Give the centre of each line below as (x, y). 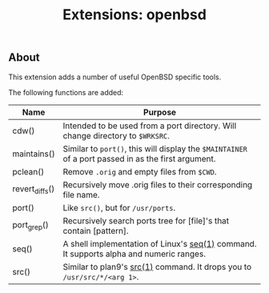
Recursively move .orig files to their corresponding (158, 184)
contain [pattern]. (96, 231)
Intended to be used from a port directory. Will (150, 126)
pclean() (28, 171)
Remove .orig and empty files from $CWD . (140, 171)
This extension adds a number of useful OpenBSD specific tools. (115, 77)
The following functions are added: (66, 92)
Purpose (160, 112)
